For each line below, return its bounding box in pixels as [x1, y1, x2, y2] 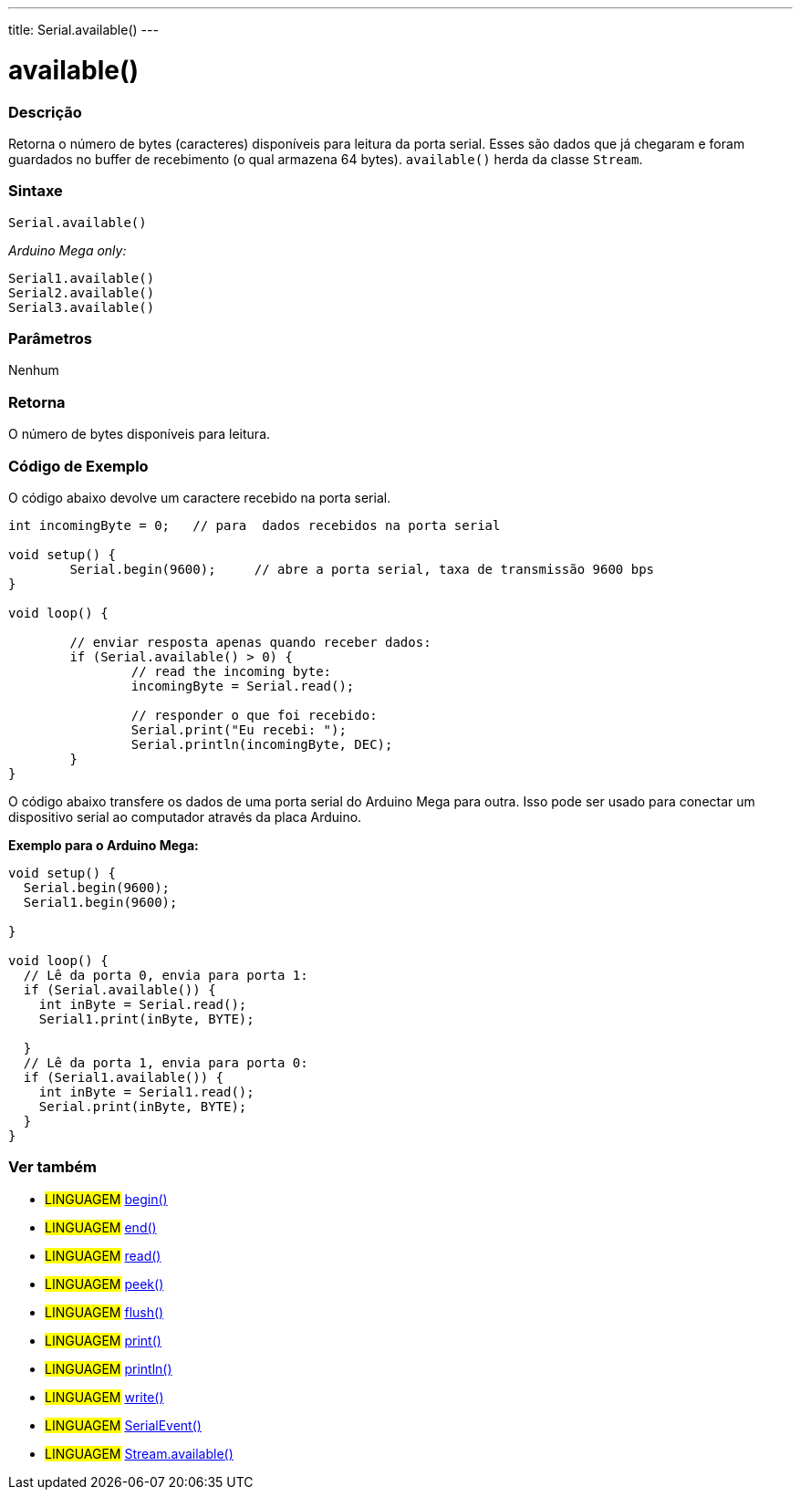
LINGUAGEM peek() [45, 1275, 164, 1292]
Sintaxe [8, 182, 63, 201]
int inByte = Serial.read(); [38, 996, 247, 1012]
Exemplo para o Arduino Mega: [8, 837, 199, 853]
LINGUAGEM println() [45, 1360, 172, 1377]
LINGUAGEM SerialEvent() [45, 1417, 202, 1433]
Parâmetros [8, 329, 92, 348]
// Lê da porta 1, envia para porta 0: [23, 1055, 308, 1070]
